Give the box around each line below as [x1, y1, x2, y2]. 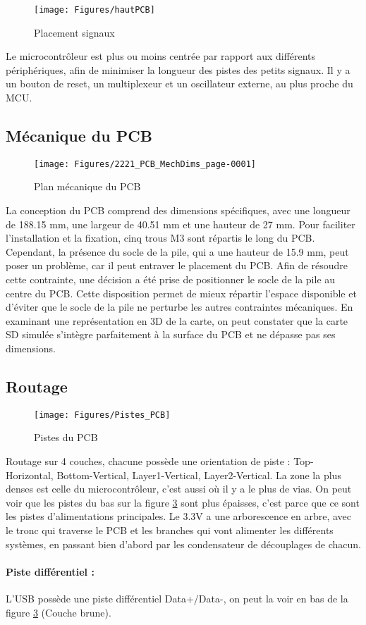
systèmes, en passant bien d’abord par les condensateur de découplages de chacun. [6, 536, 361, 551]
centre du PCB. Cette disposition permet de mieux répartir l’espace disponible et [6, 285, 357, 300]
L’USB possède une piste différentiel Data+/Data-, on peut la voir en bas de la [6, 591, 348, 606]
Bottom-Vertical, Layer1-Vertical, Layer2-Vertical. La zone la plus [56, 467, 341, 482]
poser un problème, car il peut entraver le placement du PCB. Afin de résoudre [6, 258, 348, 273]
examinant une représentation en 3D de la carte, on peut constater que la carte [6, 313, 348, 328]
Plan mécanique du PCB [34, 179, 141, 194]
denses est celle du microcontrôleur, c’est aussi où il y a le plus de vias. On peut [6, 481, 352, 496]
